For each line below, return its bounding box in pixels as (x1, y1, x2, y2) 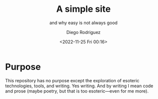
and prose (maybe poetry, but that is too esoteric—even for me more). (5, 88, 149, 94)
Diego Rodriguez (66, 29, 101, 35)
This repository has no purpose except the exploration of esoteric (5, 77, 140, 83)
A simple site (56, 3, 111, 15)
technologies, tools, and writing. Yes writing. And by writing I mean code (5, 83, 154, 89)
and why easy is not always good (49, 20, 118, 26)
